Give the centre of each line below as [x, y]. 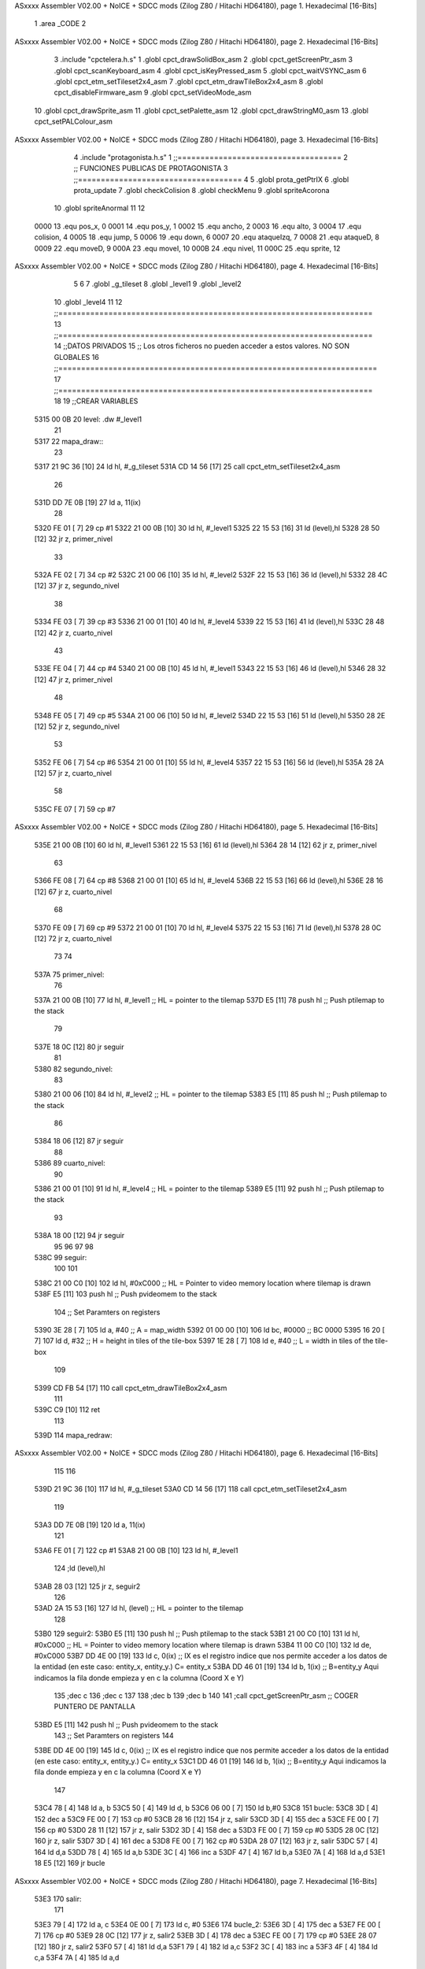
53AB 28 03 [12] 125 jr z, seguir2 [87, 1586]
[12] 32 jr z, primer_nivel [74, 539]
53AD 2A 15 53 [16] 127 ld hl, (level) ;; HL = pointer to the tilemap [139, 1608]
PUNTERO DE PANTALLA [94, 1707]
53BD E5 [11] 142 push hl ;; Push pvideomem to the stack [126, 1724]
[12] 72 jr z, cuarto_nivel [73, 938]
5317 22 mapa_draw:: [69, 441]
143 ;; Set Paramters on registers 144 [114, 1736]
